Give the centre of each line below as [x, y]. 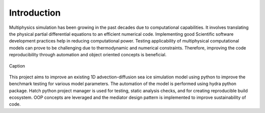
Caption [17, 66]
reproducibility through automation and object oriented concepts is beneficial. [88, 55]
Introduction [35, 13]
